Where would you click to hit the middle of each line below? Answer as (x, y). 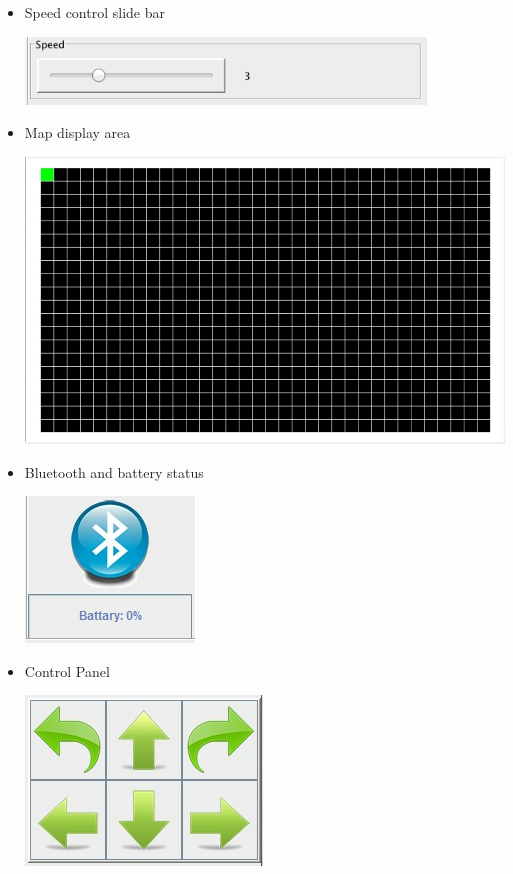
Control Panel (67, 670)
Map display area (77, 132)
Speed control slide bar (94, 12)
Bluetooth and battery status (114, 471)
